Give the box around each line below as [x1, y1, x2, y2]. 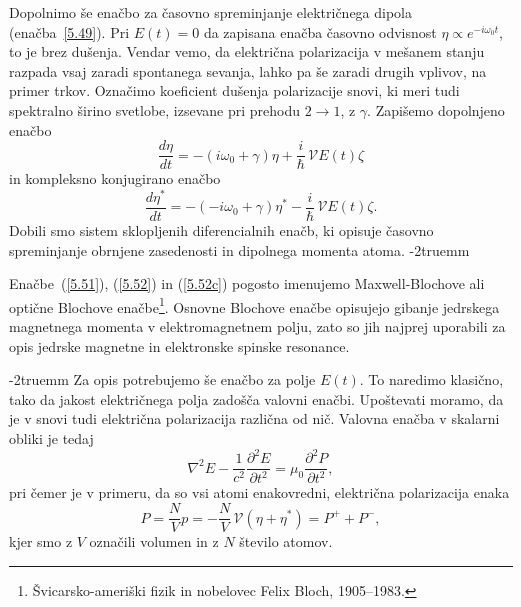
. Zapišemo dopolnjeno [367, 99, 505, 120]
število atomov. [239, 531, 333, 552]
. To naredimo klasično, [359, 369, 504, 390]
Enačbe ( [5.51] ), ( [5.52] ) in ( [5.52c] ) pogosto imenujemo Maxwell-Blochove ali [9, 273, 485, 294]
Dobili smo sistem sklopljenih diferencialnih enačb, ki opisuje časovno [9, 219, 434, 240]
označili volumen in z [89, 531, 219, 552]
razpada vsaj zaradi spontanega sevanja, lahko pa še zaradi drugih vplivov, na [9, 60, 487, 81]
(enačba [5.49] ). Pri [9, 21, 130, 42]
